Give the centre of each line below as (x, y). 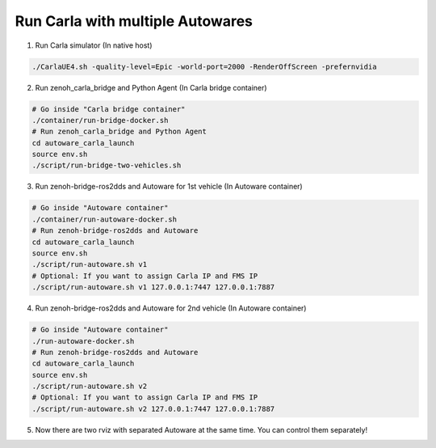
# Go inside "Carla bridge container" (109, 109)
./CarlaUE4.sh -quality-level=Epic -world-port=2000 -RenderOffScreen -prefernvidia (204, 66)
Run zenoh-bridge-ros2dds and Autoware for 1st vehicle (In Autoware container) (169, 187)
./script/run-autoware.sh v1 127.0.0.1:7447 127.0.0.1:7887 (153, 287)
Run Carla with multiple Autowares (134, 21)
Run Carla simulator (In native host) (94, 45)
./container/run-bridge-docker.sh (100, 120)
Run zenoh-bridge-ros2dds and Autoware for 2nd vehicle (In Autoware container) (171, 308)
